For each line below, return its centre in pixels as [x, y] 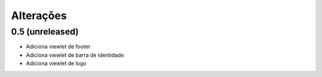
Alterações [39, 16]
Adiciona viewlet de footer [58, 47]
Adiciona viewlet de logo [56, 63]
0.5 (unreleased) [45, 32]
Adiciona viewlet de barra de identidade [75, 55]
